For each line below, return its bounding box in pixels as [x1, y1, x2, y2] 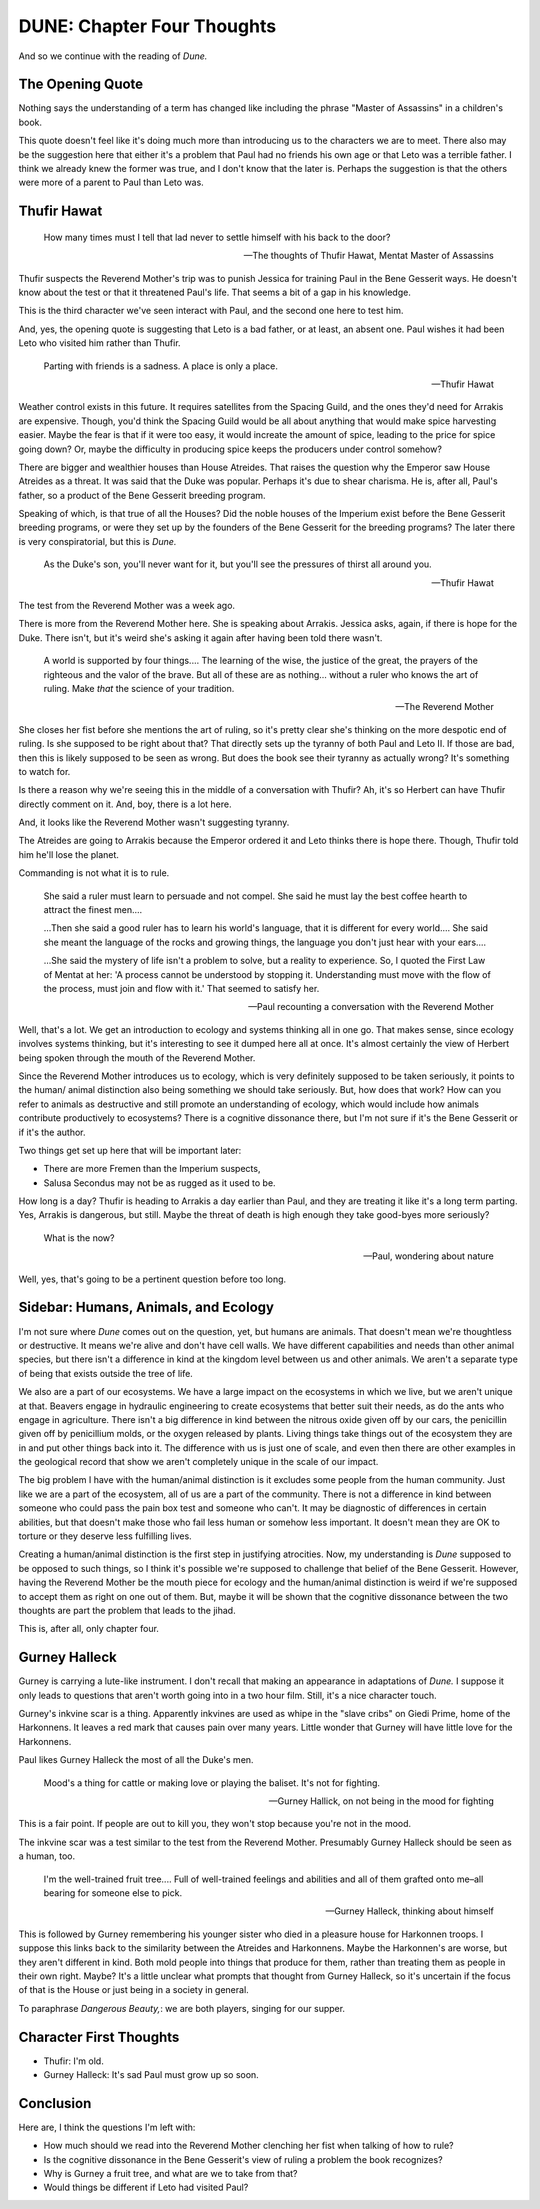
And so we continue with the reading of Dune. [18, 50, 208, 62]
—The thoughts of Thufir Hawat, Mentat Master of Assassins [243, 250, 494, 262]
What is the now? [43, 1231, 115, 1244]
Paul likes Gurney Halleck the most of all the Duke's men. [18, 1754, 254, 1766]
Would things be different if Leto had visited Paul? [43, 2181, 249, 2194]
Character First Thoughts [18, 2028, 180, 2045]
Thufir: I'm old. [43, 2055, 104, 2067]
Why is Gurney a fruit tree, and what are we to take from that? [43, 2168, 299, 2180]
